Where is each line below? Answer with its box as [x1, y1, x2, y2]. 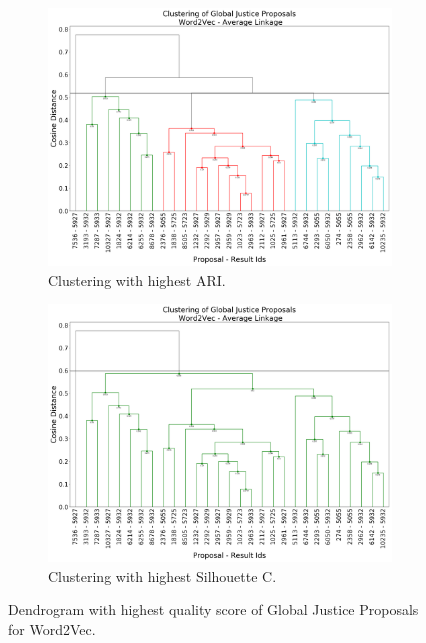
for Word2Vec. [8, 618, 96, 639]
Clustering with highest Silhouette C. [48, 565, 277, 586]
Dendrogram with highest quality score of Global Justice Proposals [8, 599, 419, 620]
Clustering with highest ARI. [48, 269, 226, 290]
